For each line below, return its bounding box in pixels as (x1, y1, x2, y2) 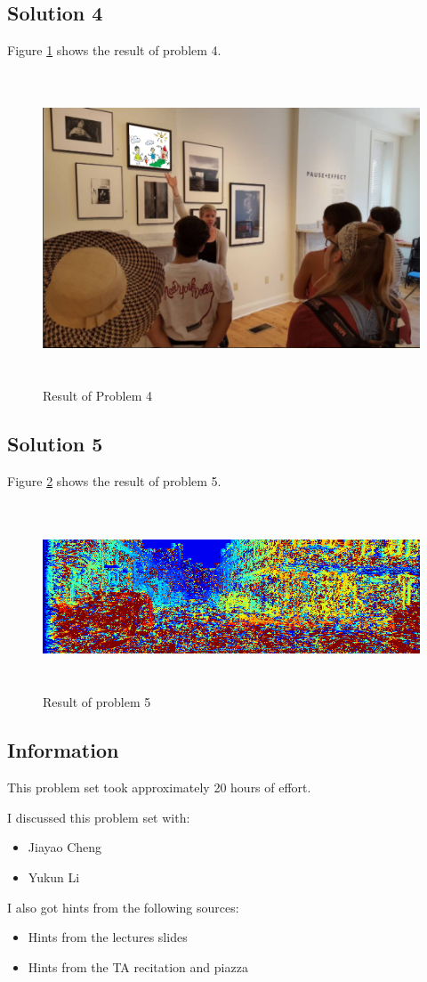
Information (7, 736, 119, 764)
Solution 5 (7, 430, 103, 458)
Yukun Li (28, 867, 80, 886)
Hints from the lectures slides (28, 928, 188, 946)
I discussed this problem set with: (7, 808, 190, 826)
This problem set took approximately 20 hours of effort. (7, 778, 311, 797)
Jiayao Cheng (28, 838, 102, 856)
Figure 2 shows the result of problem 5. (7, 472, 222, 491)
